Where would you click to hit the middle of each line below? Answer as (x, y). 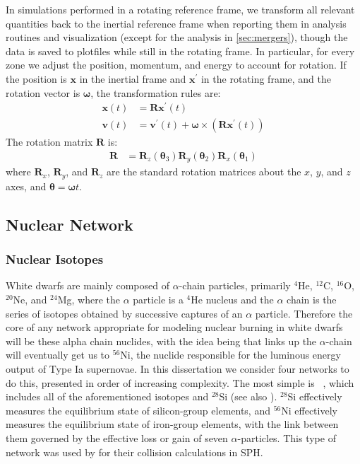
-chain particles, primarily (235, 285)
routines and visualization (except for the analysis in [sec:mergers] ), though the (177, 37)
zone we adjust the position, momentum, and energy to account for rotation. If (176, 65)
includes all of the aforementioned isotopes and (107, 396)
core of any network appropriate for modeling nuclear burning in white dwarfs (174, 327)
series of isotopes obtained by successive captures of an (124, 313)
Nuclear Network (70, 224)
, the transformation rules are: (156, 92)
